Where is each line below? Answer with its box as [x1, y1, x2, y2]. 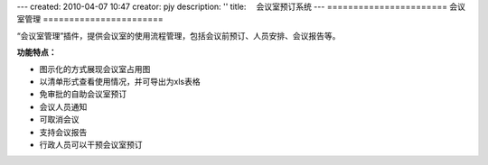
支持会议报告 [39, 126, 88, 137]
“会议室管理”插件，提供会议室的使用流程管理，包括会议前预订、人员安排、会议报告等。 [16, 30, 341, 41]
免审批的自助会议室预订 [39, 88, 127, 99]
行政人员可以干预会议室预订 [39, 139, 143, 150]
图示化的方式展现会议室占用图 [39, 63, 151, 74]
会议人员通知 [39, 101, 88, 112]
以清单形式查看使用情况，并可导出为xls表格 [39, 76, 201, 87]
